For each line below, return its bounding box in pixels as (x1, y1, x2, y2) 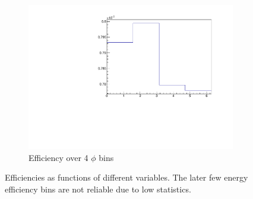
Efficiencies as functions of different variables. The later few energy (5, 171, 248, 184)
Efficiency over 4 (29, 151, 88, 163)
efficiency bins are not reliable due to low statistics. (5, 182, 191, 195)
